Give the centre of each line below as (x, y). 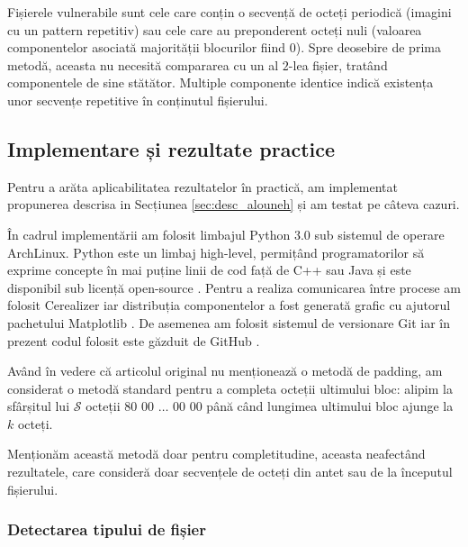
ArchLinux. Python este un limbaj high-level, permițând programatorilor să (216, 252)
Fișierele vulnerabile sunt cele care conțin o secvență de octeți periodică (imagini (229, 12)
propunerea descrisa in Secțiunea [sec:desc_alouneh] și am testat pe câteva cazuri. (234, 204)
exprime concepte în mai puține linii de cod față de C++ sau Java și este (209, 270)
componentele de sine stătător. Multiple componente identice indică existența (220, 82)
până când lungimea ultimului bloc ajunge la (330, 406)
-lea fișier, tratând (338, 64)
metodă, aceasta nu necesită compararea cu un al (143, 64)
